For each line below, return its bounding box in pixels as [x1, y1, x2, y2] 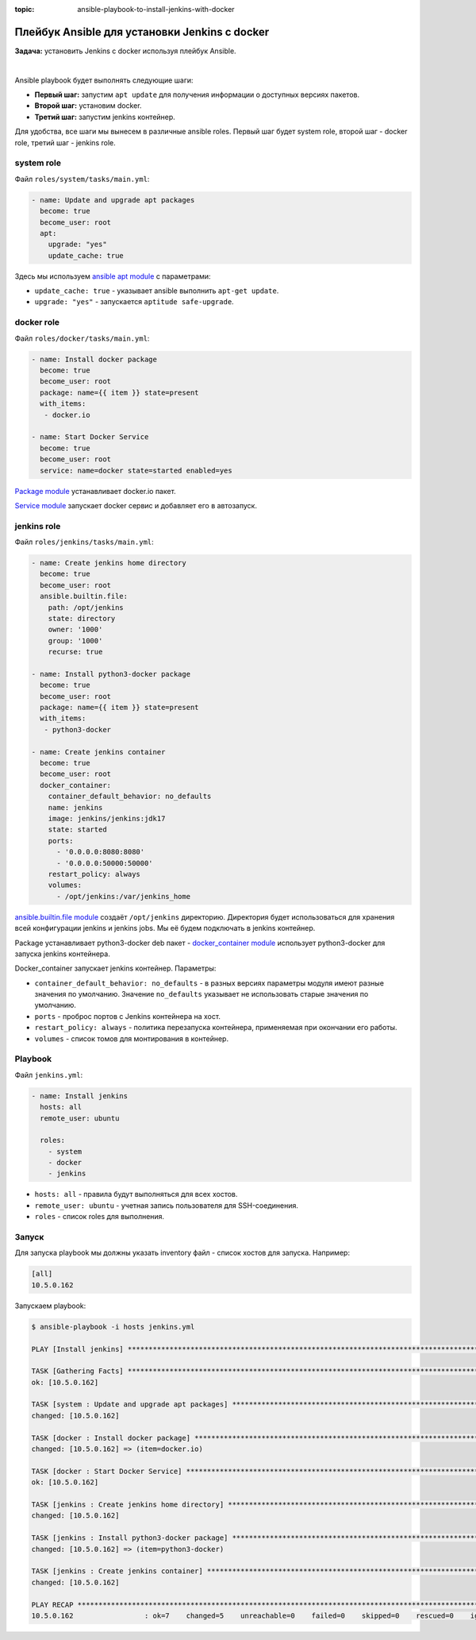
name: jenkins [48, 803, 103, 812]
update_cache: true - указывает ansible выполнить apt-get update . [34, 286, 279, 295]
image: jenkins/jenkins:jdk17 [48, 814, 166, 823]
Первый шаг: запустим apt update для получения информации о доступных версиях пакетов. [34, 90, 360, 99]
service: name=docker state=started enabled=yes [40, 465, 233, 475]
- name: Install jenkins [31, 1091, 129, 1100]
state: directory [48, 614, 116, 623]
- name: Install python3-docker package [31, 670, 190, 678]
